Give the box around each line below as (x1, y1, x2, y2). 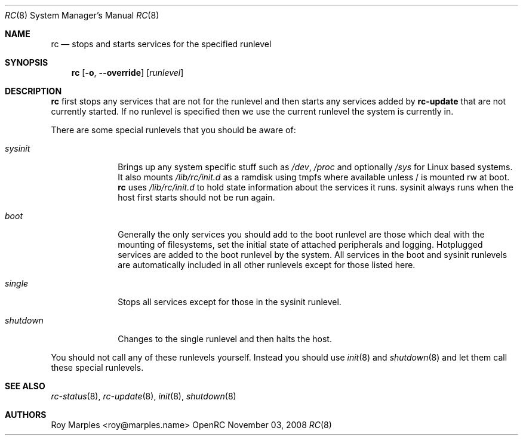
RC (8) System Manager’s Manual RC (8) (5, 10, 159, 20)
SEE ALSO (5, 381, 45, 391)
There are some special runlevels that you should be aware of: (51, 125, 296, 135)
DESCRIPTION (5, 86, 62, 96)
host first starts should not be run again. (118, 192, 275, 202)
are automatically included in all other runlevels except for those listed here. (118, 260, 416, 270)
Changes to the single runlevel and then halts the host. (118, 334, 332, 344)
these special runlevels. (51, 362, 144, 373)
